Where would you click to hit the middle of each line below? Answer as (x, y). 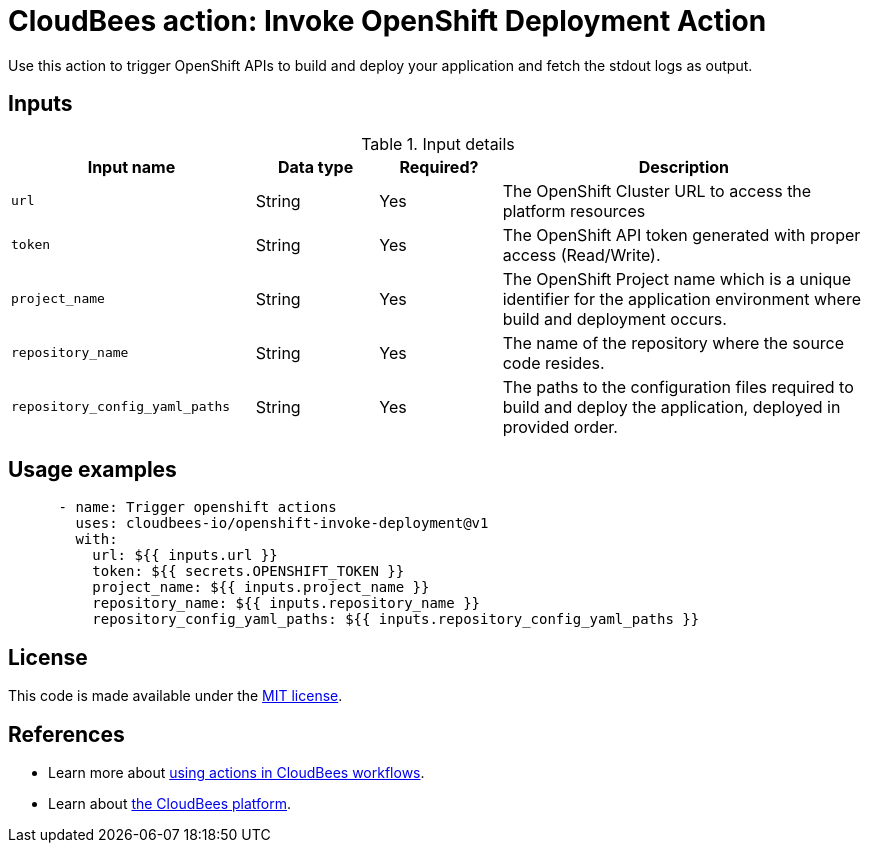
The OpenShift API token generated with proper (681, 234)
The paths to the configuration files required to (678, 386)
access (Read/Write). (581, 254)
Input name (131, 166)
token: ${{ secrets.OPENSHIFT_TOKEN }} (248, 571)
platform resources (574, 210)
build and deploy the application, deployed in (671, 406)
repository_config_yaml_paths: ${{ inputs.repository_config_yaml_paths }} (396, 619)
